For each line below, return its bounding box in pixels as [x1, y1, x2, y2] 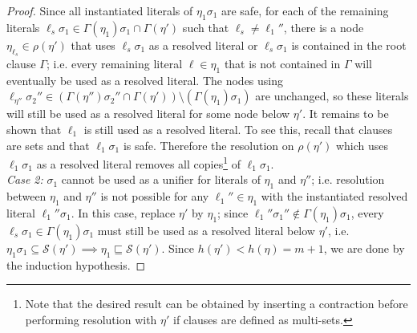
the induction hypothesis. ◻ [6, 256, 146, 273]
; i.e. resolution [311, 171, 385, 188]
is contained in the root [291, 36, 407, 53]
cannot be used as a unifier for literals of [61, 171, 261, 188]
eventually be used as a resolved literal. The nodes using [6, 71, 284, 88]
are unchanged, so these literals [255, 87, 409, 104]
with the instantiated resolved [261, 188, 408, 205]
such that [182, 18, 229, 35]
